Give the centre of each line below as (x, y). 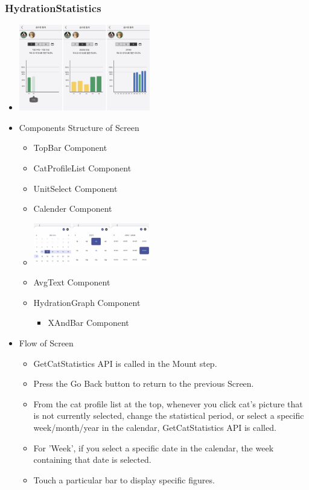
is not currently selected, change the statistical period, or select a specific (169, 415)
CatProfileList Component (82, 168)
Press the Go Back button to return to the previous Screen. (144, 383)
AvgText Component (72, 282)
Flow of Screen (46, 342)
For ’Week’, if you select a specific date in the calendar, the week (154, 447)
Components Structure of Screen (79, 127)
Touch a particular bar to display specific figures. (124, 479)
